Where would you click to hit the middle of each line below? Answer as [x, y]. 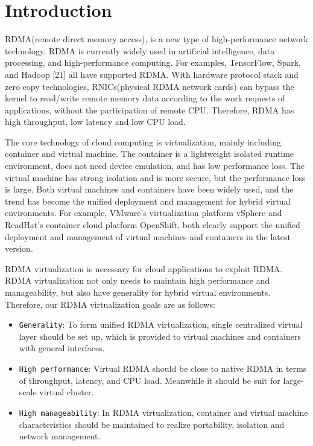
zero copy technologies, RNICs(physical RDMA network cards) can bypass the [150, 86]
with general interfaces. [62, 348]
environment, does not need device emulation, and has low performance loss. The [155, 166]
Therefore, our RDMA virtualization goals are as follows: [110, 304]
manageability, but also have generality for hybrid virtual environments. [138, 292]
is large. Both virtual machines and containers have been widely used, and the [149, 189]
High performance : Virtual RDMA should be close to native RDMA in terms [163, 368]
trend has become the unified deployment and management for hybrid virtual [148, 201]
